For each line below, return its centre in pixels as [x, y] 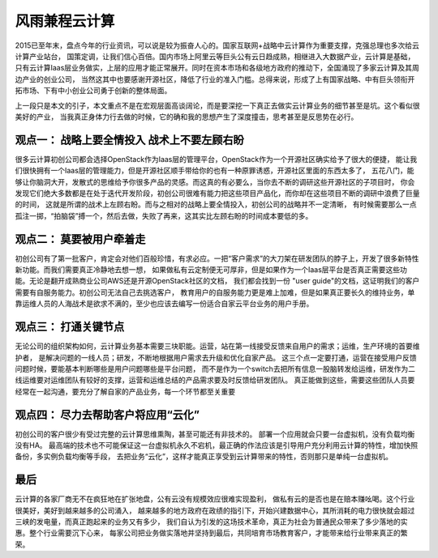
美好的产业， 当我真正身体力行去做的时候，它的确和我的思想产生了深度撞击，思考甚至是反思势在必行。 [187, 117]
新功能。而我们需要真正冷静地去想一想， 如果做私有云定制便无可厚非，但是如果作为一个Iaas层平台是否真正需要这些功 [211, 270]
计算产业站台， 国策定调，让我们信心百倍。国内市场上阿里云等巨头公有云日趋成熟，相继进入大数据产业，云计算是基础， [215, 56]
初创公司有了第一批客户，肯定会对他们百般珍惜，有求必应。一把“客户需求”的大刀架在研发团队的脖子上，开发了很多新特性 [217, 258]
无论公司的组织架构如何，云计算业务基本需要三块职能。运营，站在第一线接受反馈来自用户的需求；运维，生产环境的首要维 [217, 346]
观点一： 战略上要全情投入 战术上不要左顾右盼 [129, 140]
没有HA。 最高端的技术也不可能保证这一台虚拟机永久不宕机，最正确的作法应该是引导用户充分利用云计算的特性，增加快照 [216, 445]
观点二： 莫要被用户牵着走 [80, 239]
